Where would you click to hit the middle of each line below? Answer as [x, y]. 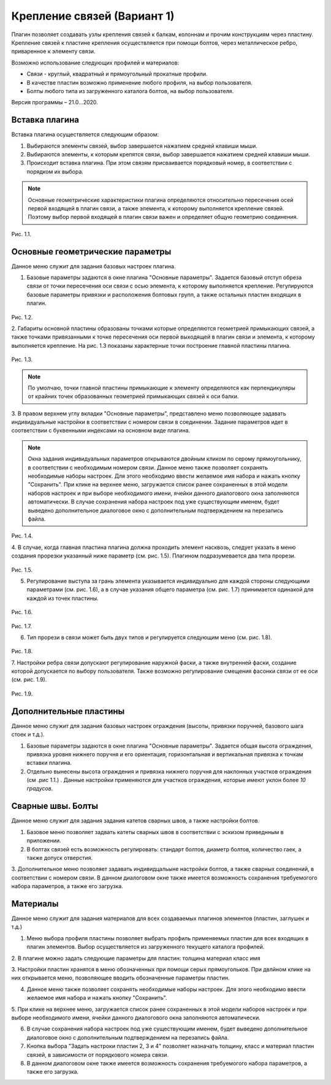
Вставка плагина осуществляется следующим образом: [85, 134]
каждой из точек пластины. [63, 598]
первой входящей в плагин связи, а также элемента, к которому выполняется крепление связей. [156, 208]
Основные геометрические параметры [91, 251]
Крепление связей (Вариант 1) [93, 16]
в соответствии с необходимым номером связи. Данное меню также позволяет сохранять [148, 467]
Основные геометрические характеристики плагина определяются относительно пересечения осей [161, 200]
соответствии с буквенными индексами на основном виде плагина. [101, 431]
